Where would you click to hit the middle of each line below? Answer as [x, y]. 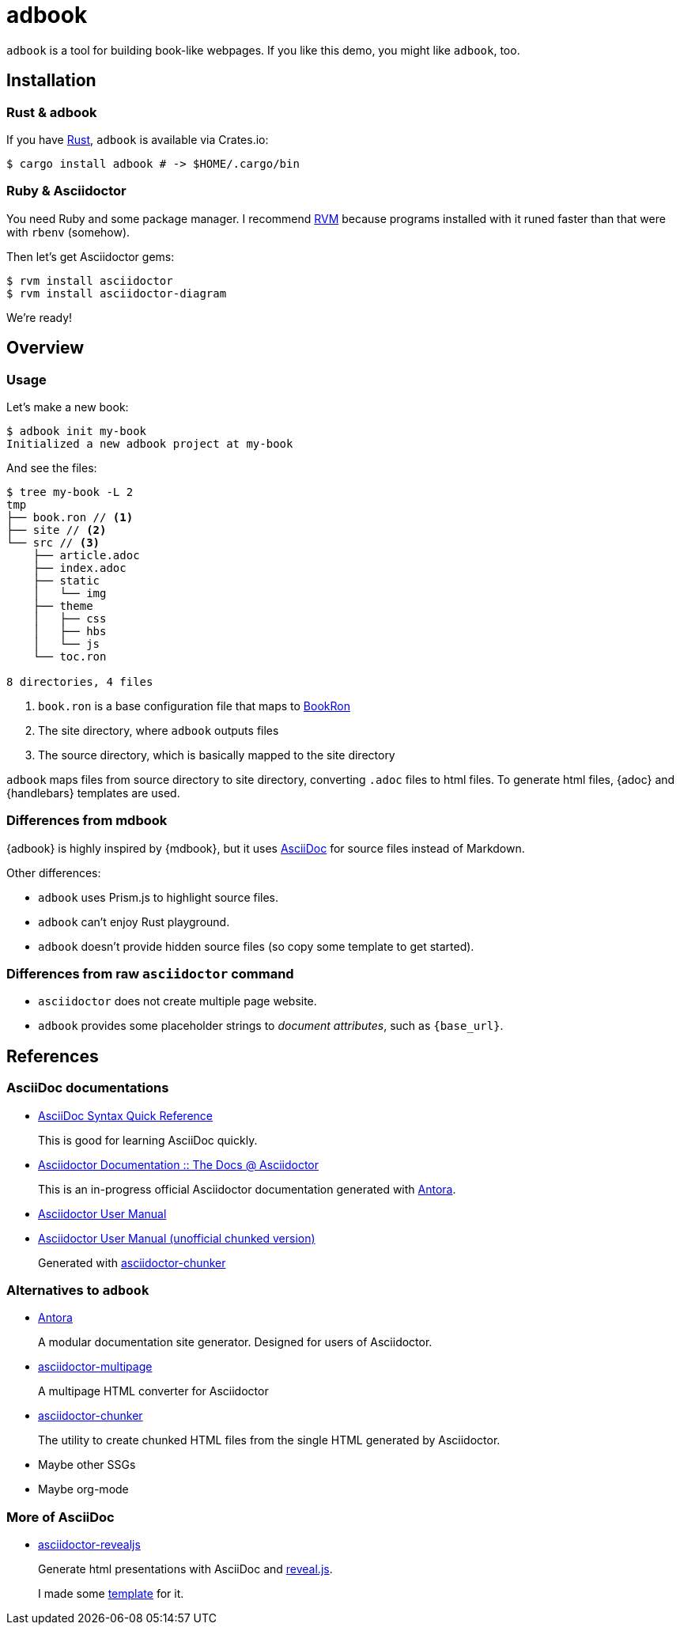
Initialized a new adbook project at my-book [150, 443]
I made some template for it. [111, 1594]
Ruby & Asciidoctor [66, 191]
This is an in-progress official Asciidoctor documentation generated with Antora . [247, 1189]
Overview [45, 348]
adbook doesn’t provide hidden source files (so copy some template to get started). [256, 946]
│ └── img [70, 593]
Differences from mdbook [87, 821]
